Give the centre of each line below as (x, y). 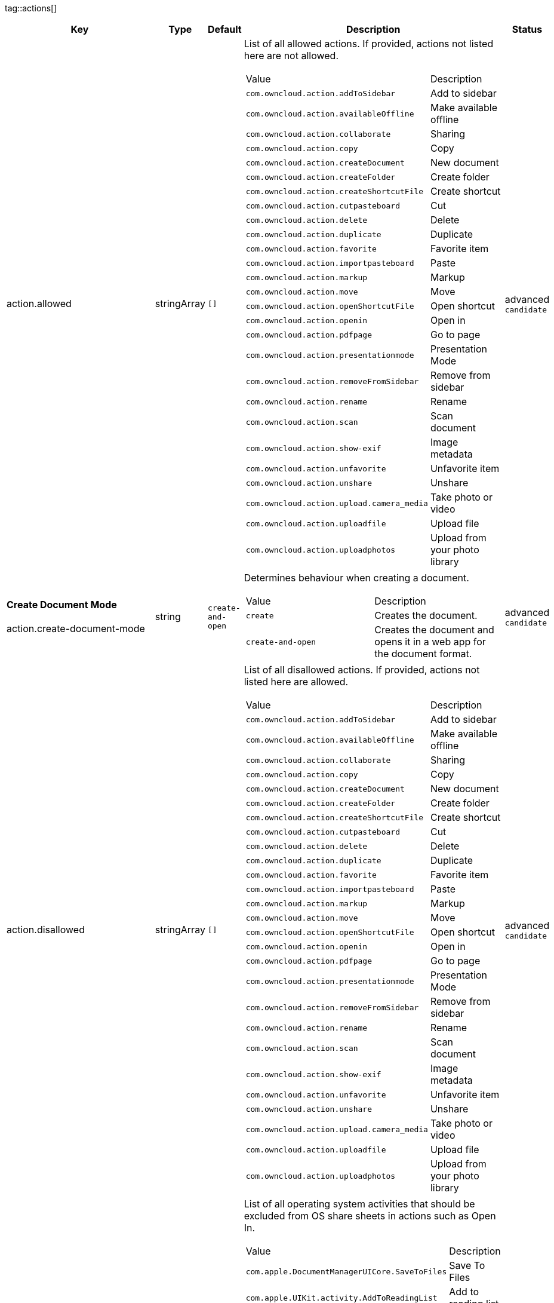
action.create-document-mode (76, 628)
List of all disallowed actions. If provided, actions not (362, 670)
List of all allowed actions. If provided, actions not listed (369, 44)
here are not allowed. (291, 56)
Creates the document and (434, 630)
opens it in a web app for (430, 642)
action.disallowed (46, 930)
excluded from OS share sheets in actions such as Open (370, 1216)
